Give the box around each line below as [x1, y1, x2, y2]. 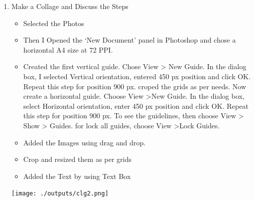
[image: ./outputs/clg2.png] [11, 190, 109, 197]
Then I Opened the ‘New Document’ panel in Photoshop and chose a [23, 35, 236, 45]
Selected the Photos [23, 18, 84, 28]
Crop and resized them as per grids [23, 154, 132, 164]
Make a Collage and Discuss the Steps [11, 1, 129, 11]
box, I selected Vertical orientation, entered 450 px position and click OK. [23, 71, 251, 81]
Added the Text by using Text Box [23, 170, 131, 181]
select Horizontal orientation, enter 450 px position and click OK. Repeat [23, 100, 249, 111]
